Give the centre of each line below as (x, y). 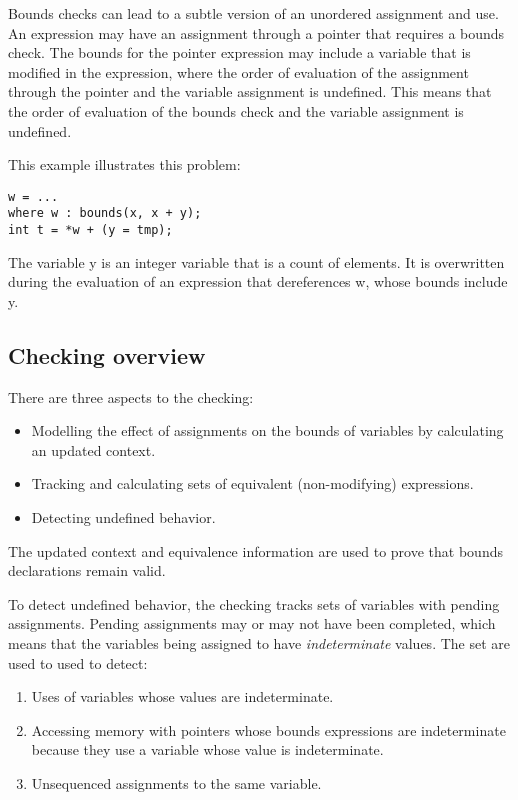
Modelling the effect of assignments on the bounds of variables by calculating (267, 430)
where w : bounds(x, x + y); (105, 213)
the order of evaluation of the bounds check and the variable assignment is (236, 110)
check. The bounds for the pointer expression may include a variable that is (239, 52)
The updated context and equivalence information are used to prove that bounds (255, 550)
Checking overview (107, 354)
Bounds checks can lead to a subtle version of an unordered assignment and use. (253, 13)
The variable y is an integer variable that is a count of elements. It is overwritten (256, 261)
